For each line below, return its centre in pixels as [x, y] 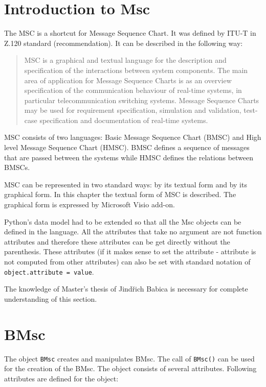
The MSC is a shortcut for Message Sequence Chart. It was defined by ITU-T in [130, 33]
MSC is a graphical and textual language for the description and [125, 60]
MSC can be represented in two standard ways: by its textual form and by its [126, 184]
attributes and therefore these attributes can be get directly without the [117, 241]
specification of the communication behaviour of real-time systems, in [133, 90]
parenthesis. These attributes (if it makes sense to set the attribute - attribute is [130, 251]
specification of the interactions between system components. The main [136, 70]
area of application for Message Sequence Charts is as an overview [128, 80]
